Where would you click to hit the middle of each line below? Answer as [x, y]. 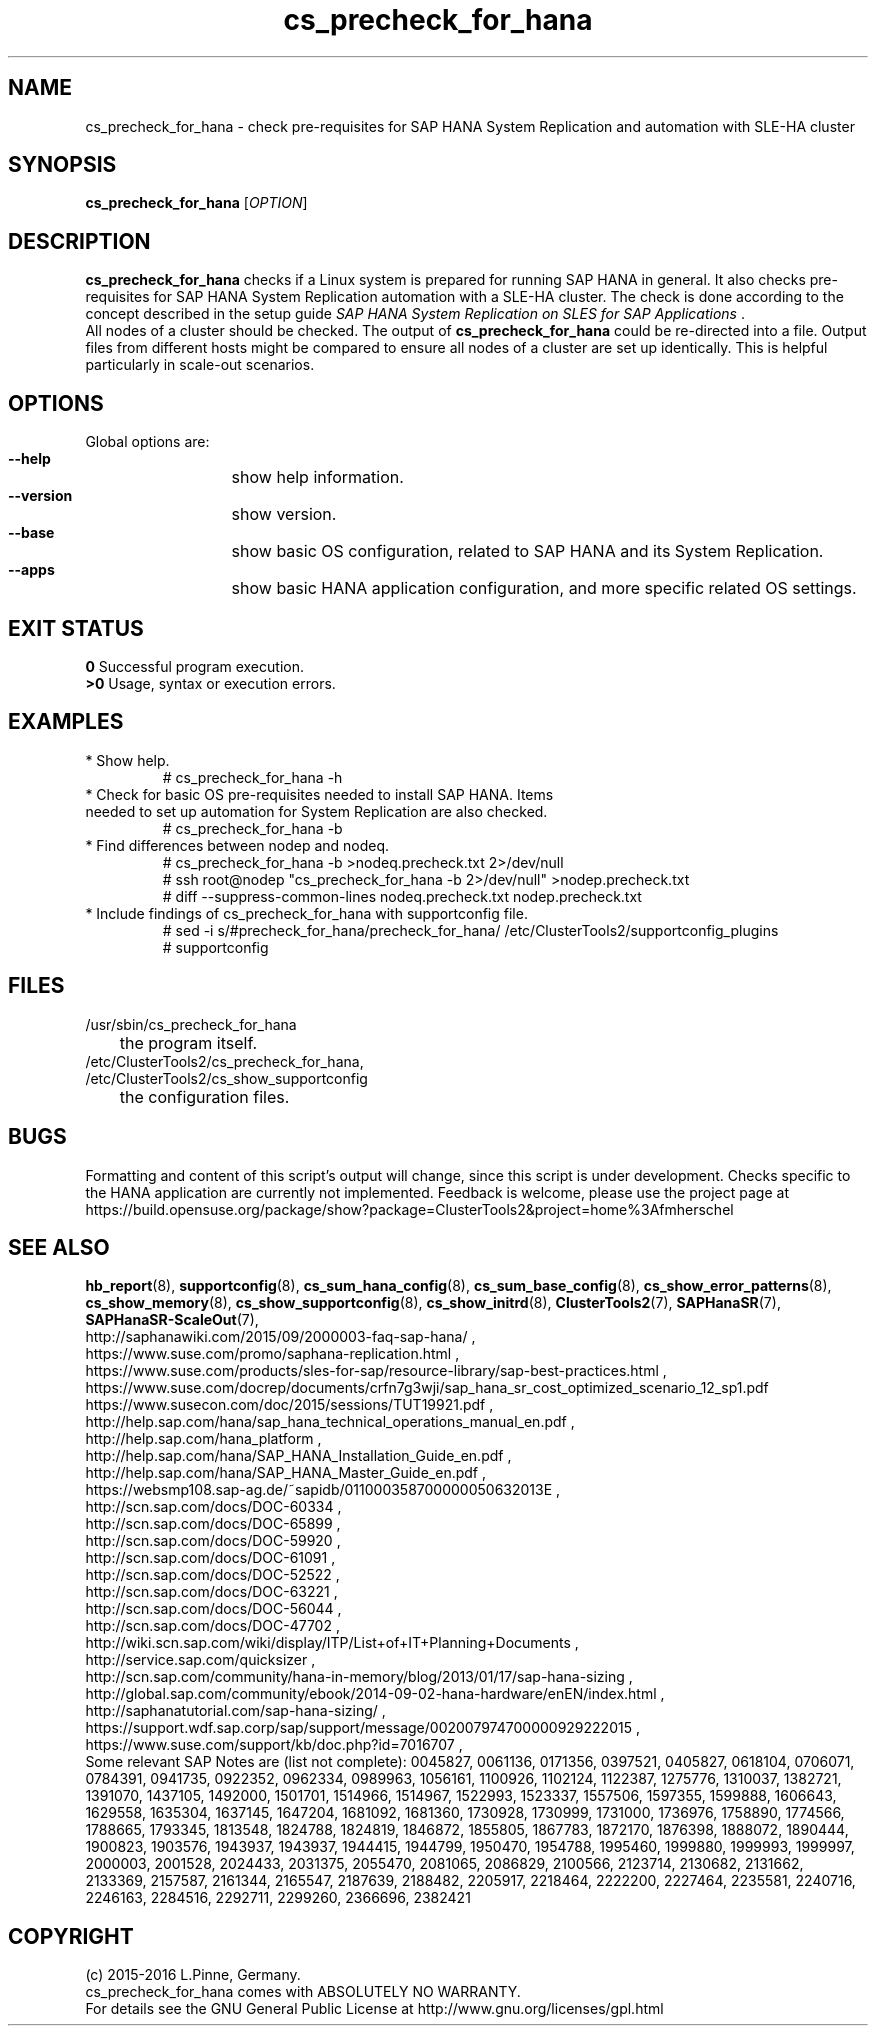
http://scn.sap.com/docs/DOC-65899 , [213, 1524]
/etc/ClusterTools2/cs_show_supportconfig [226, 1078]
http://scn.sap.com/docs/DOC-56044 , [213, 1609]
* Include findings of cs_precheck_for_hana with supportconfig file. [306, 913]
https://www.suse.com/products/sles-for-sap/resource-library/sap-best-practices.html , [376, 1371]
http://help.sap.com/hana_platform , [203, 1439]
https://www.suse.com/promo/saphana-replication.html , [272, 1354]
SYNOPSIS [62, 165]
